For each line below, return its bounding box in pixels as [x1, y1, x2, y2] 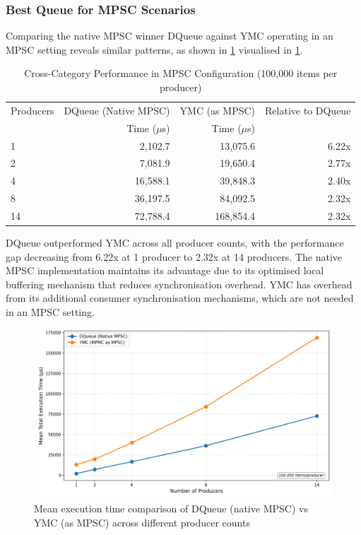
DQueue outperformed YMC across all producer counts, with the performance [6, 235, 344, 249]
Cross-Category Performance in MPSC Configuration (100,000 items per [24, 66, 338, 81]
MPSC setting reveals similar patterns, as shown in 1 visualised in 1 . [6, 42, 303, 57]
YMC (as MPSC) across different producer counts [34, 515, 250, 529]
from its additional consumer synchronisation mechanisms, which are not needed [6, 290, 354, 305]
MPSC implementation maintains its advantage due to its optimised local [6, 263, 324, 278]
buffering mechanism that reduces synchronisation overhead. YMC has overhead [6, 276, 353, 291]
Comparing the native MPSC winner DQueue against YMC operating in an [6, 28, 333, 43]
